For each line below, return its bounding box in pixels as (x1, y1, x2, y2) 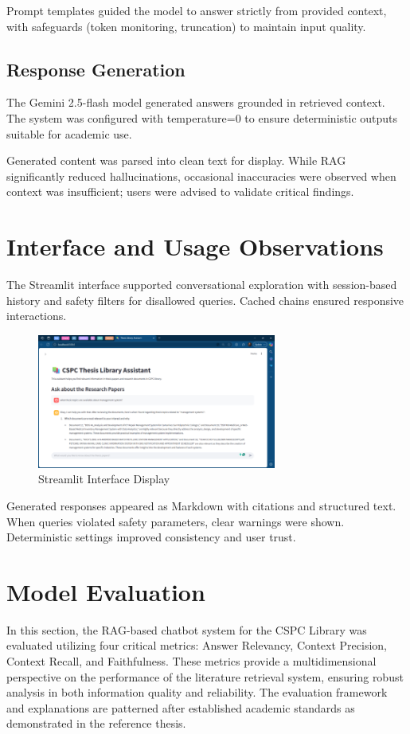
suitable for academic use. (6, 125, 132, 142)
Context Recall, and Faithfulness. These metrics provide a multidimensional (6, 653, 377, 670)
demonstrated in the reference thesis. (6, 715, 186, 732)
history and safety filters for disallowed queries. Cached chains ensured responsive (6, 291, 404, 308)
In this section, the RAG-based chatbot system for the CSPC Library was (6, 621, 367, 638)
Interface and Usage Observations (6, 230, 384, 263)
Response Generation (6, 57, 185, 81)
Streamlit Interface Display (38, 470, 170, 487)
